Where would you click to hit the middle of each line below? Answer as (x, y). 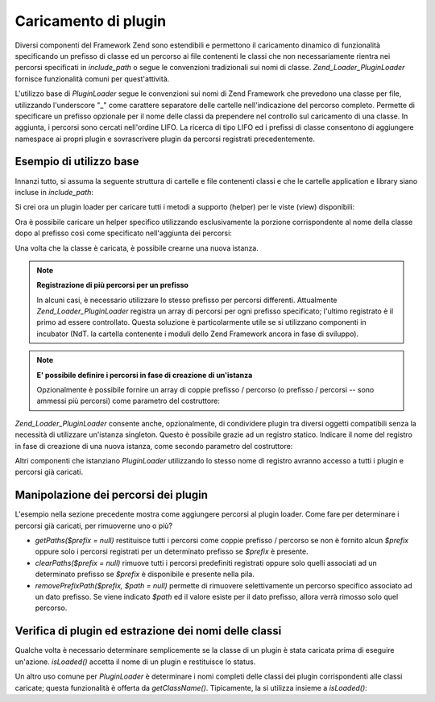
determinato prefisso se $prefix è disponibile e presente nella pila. (145, 574)
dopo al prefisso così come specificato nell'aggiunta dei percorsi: (124, 233)
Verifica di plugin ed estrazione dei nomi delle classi (148, 631)
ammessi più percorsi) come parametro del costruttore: (128, 401)
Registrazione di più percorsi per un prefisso (113, 285)
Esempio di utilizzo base (77, 162)
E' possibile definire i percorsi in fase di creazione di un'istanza (145, 375)
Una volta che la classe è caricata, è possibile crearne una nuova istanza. (137, 248)
